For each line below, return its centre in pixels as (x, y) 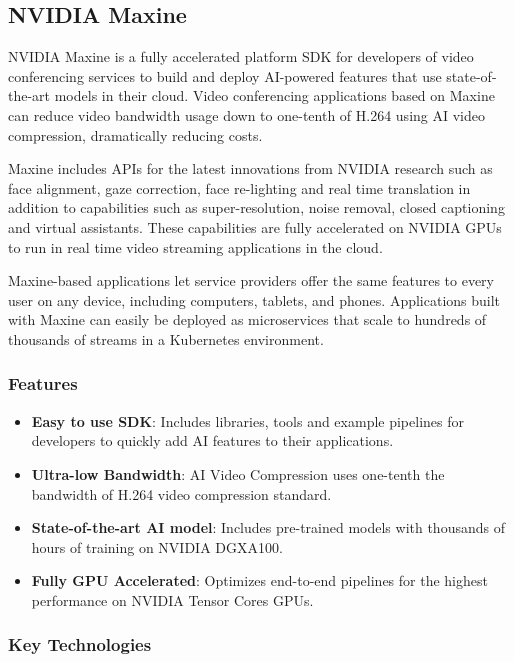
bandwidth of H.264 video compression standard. (181, 493)
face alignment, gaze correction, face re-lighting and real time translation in (239, 187)
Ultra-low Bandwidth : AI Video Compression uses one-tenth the (238, 473)
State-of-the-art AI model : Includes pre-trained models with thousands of (268, 527)
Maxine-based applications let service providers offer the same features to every (251, 280)
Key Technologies (80, 644)
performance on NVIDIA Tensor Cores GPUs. (172, 599)
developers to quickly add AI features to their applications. (212, 440)
